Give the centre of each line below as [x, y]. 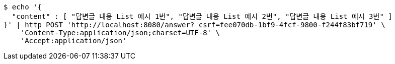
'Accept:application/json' [73, 41]
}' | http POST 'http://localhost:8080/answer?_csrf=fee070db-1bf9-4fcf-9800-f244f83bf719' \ [194, 25]
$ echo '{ [23, 7]
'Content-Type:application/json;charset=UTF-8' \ [120, 33]
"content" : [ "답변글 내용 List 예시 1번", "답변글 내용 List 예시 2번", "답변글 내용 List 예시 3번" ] [202, 16]
